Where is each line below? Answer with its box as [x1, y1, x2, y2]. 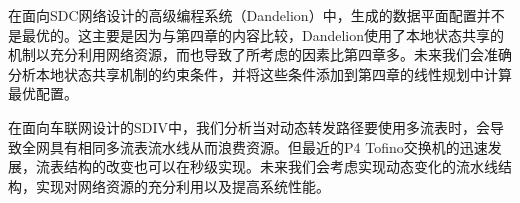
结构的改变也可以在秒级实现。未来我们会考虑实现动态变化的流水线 [63, 156, 498, 177]
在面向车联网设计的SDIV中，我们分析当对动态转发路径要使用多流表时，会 [8, 116, 491, 137]
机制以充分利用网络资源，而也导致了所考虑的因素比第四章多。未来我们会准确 [8, 44, 512, 65]
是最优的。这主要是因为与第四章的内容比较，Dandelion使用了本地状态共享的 [8, 24, 505, 45]
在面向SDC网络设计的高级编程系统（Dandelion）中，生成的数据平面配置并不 [8, 5, 505, 25]
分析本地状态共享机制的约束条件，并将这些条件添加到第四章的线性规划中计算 [8, 63, 512, 84]
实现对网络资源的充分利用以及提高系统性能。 [35, 175, 330, 196]
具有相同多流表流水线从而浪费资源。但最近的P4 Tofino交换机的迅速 [49, 136, 488, 157]
